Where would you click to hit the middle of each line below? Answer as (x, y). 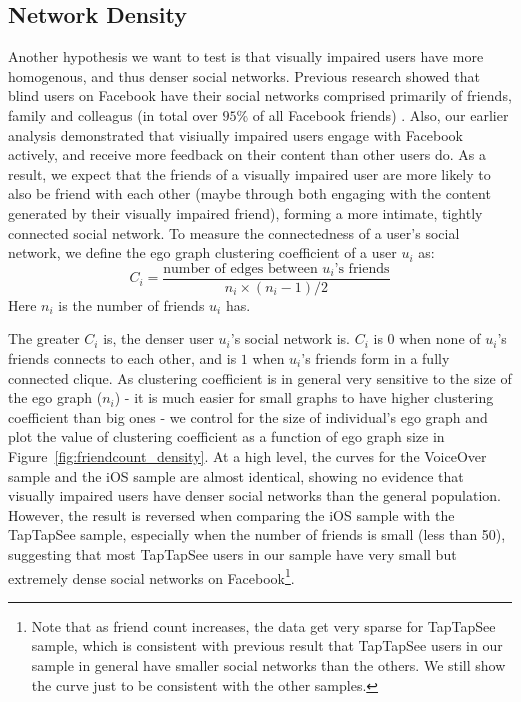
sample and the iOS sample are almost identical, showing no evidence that (236, 475)
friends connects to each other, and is (122, 357)
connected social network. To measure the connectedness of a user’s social (234, 232)
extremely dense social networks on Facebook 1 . (151, 576)
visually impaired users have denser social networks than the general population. (255, 495)
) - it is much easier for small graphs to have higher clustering (304, 397)
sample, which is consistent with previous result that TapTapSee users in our (267, 645)
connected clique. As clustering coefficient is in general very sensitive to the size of (260, 377)
